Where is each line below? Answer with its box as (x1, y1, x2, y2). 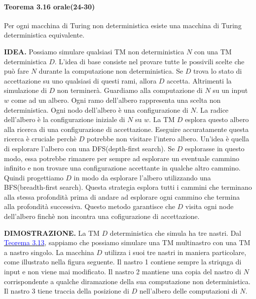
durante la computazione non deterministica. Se (38, 66, 183, 76)
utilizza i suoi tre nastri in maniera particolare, (104, 247, 247, 257)
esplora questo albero (184, 114, 249, 125)
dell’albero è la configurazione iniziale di (4, 114, 125, 125)
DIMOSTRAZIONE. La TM (4, 227, 100, 238)
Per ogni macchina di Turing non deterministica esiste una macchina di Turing (4, 20, 242, 30)
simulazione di (4, 85, 47, 95)
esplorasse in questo (185, 143, 245, 153)
